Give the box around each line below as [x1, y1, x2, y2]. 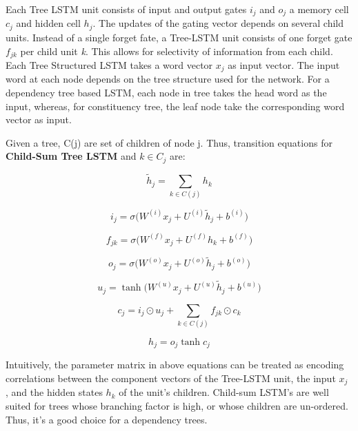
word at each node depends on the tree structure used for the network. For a [6, 72, 330, 86]
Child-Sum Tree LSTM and [6, 149, 137, 163]
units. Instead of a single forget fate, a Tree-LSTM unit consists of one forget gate [6, 30, 352, 44]
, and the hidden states [6, 385, 103, 399]
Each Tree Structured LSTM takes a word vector [6, 57, 213, 72]
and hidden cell [16, 16, 81, 30]
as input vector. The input [228, 57, 340, 72]
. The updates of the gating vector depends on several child [92, 16, 344, 30]
